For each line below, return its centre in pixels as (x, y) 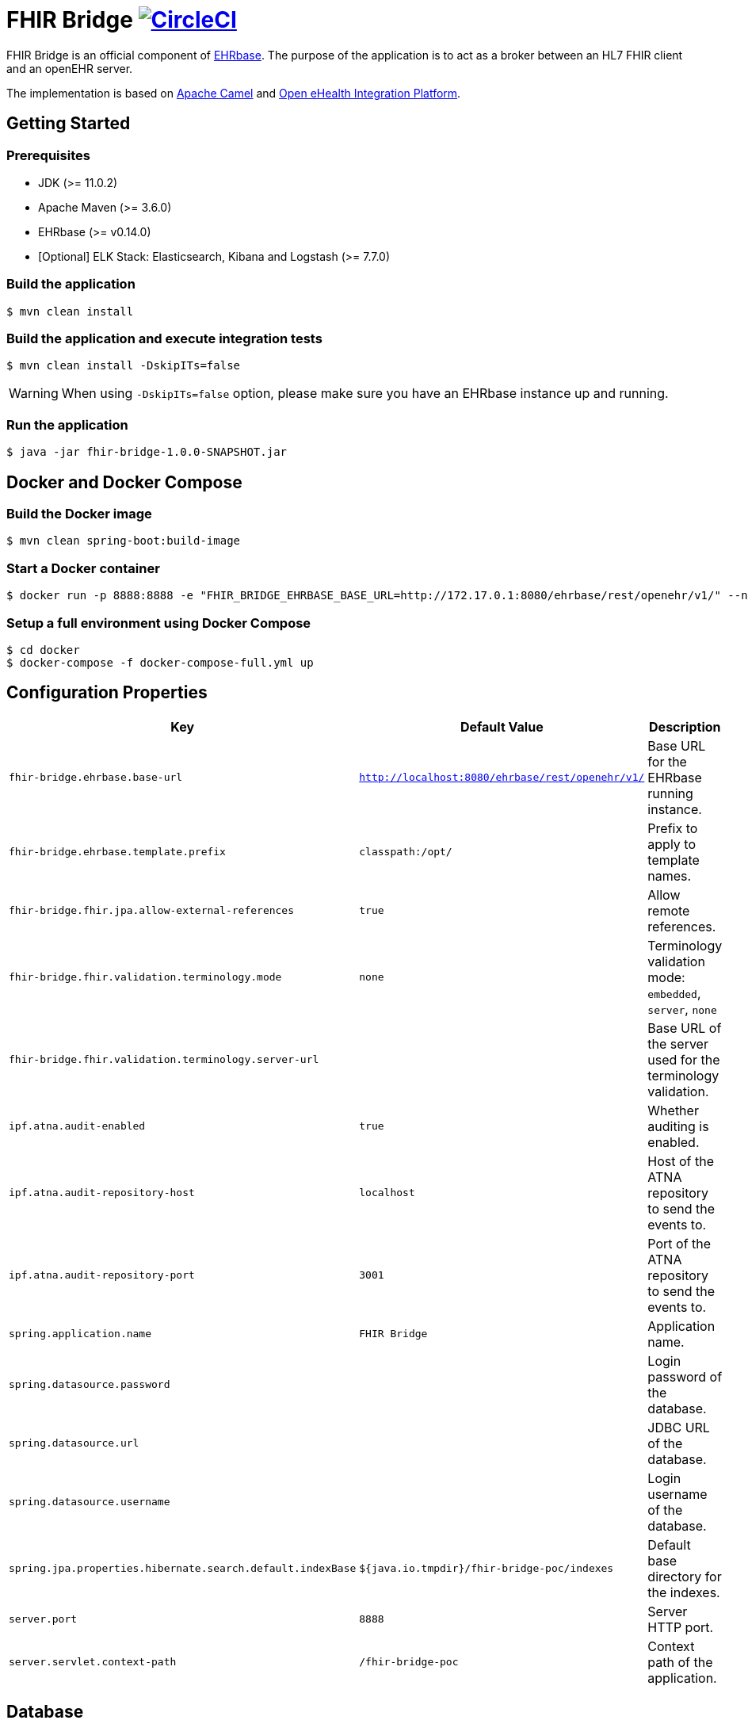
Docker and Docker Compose (124, 482)
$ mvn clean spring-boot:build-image (124, 541)
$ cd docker (43, 650)
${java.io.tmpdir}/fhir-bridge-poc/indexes (487, 1569)
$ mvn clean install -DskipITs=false (124, 366)
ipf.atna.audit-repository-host (102, 1193)
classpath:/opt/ (406, 852)
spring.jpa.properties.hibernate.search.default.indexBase (183, 1569)
